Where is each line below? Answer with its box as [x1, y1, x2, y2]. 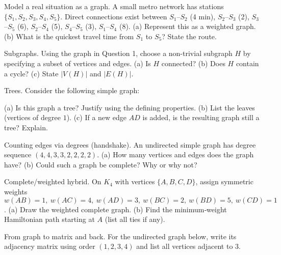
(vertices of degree [4, 112, 61, 123]
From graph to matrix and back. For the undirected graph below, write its [4, 231, 237, 241]
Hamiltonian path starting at [4, 214, 95, 224]
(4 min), [190, 11, 216, 21]
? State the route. [162, 31, 217, 41]
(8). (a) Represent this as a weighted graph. [119, 21, 256, 32]
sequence [4, 149, 32, 160]
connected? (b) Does [161, 58, 225, 68]
